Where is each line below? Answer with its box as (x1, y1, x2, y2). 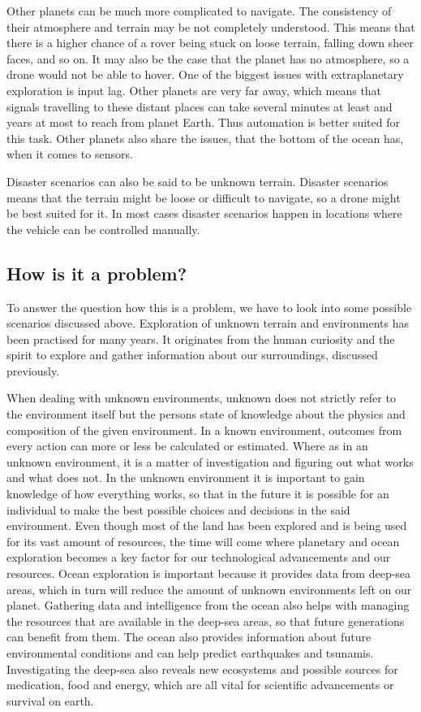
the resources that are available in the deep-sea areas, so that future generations (6, 612, 405, 629)
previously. (6, 362, 60, 379)
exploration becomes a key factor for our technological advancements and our (6, 549, 391, 566)
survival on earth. (6, 692, 94, 709)
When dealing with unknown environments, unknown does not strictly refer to (6, 389, 396, 406)
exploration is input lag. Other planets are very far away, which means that (6, 81, 382, 98)
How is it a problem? (6, 260, 187, 285)
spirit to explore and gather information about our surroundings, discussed (6, 346, 378, 363)
